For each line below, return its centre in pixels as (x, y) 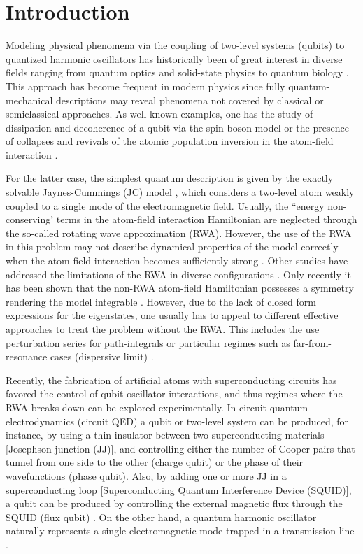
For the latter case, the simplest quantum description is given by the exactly (170, 178)
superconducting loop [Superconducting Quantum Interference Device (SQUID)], (179, 489)
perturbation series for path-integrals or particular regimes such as (148, 342)
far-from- (313, 342)
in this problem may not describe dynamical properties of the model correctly (172, 247)
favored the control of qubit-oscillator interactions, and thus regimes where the (174, 393)
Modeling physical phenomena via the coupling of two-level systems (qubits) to (175, 45)
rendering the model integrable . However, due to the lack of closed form (161, 301)
